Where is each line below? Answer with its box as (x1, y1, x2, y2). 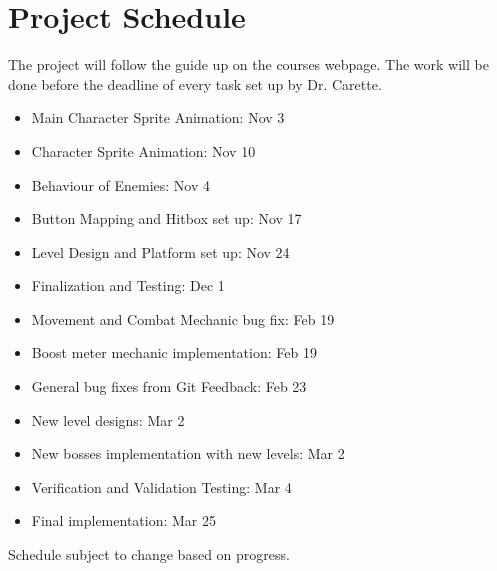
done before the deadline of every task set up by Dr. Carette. (8, 73, 382, 94)
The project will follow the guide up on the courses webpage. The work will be (8, 54, 489, 75)
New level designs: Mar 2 (31, 409, 185, 430)
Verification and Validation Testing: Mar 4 (31, 476, 292, 497)
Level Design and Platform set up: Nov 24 (31, 241, 290, 262)
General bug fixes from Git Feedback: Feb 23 (31, 376, 307, 397)
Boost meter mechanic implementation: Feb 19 (31, 342, 317, 363)
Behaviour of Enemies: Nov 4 (31, 174, 211, 195)
